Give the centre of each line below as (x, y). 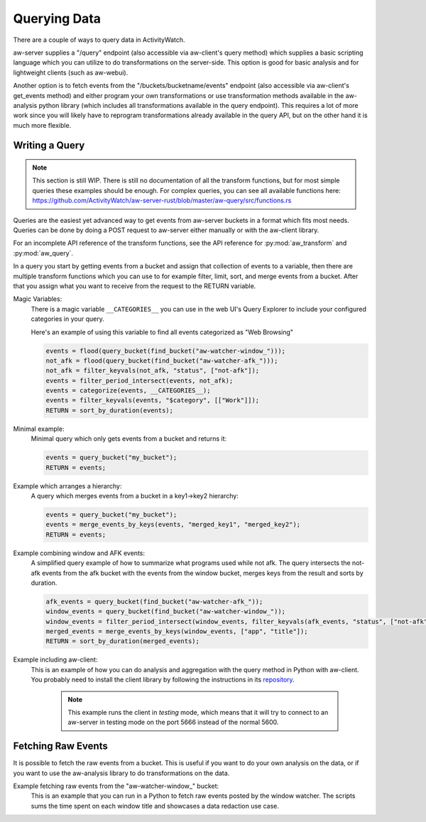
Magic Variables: (38, 299)
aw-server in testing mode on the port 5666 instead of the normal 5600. (173, 722)
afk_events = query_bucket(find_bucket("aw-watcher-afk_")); (154, 601)
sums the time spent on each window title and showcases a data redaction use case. (155, 806)
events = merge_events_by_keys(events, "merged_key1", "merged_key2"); (173, 525)
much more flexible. (42, 125)
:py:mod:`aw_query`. (43, 253)
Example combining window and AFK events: (79, 553)
